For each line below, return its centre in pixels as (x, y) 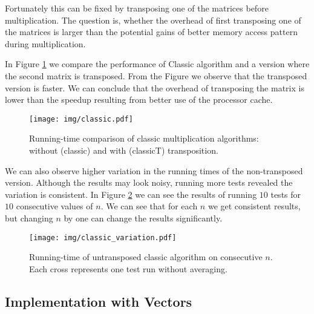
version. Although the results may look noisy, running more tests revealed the (149, 182)
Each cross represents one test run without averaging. (128, 268)
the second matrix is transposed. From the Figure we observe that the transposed (156, 75)
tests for (286, 194)
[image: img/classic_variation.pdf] (103, 237)
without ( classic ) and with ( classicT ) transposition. (124, 150)
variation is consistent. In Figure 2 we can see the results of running (131, 194)
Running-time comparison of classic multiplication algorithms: (144, 138)
